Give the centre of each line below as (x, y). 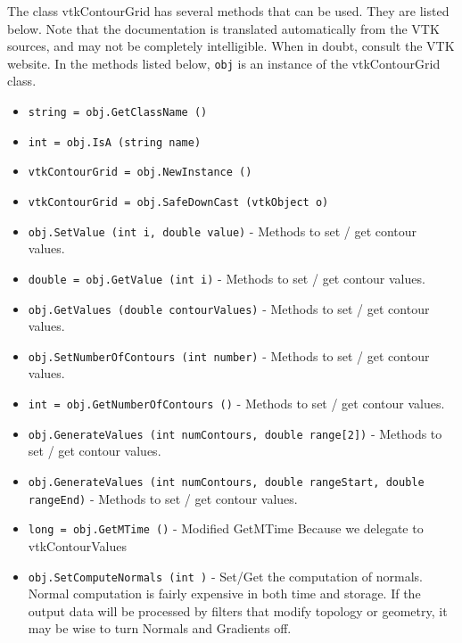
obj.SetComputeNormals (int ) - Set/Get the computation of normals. (225, 576)
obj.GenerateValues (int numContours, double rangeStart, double (226, 482)
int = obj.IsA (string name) (115, 142)
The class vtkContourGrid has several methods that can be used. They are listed (228, 11)
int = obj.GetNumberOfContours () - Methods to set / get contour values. (236, 404)
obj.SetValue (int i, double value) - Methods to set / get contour (223, 231)
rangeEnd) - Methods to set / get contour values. (163, 498)
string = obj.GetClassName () (118, 113)
